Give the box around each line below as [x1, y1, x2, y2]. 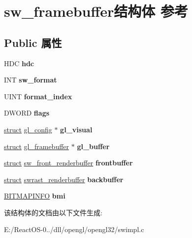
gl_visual [60, 124, 93, 134]
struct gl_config [4, 124, 52, 134]
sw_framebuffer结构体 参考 [4, 1, 188, 21]
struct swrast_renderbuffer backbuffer [4, 174, 124, 184]
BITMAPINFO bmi [4, 191, 65, 201]
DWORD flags [4, 108, 50, 118]
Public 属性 [4, 35, 62, 50]
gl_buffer [77, 141, 110, 151]
